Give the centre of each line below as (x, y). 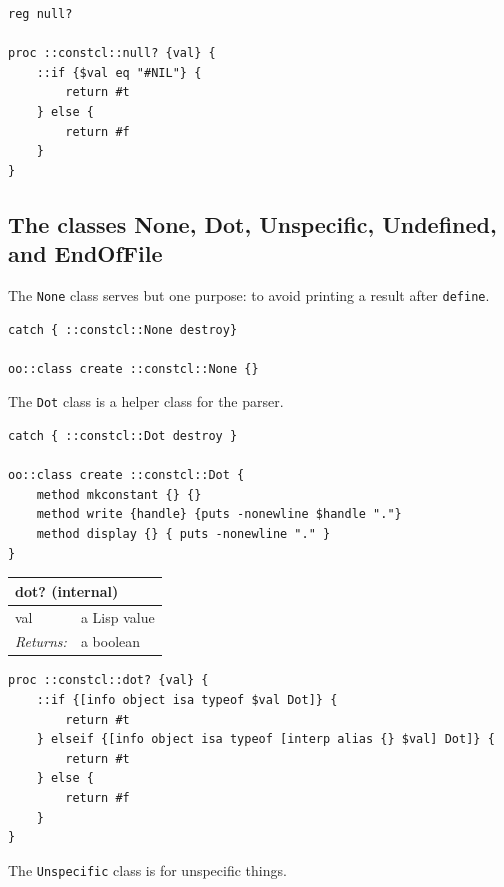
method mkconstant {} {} (119, 494)
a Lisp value (117, 616)
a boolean (110, 641)
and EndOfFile (85, 253)
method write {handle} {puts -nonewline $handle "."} (219, 514)
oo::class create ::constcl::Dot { (126, 475)
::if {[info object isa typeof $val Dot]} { (187, 700)
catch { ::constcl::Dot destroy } (123, 436)
